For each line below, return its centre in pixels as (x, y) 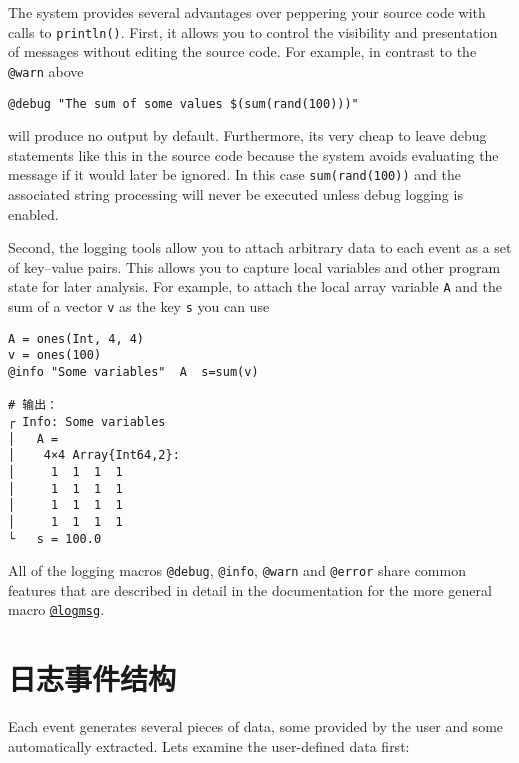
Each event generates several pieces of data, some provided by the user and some (256, 726)
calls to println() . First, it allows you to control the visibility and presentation (253, 31)
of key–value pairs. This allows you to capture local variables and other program (254, 266)
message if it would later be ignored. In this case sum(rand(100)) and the (234, 174)
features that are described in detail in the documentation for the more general (250, 589)
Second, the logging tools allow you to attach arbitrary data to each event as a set (260, 247)
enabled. (33, 213)
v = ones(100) (55, 355)
